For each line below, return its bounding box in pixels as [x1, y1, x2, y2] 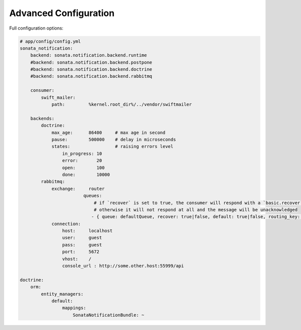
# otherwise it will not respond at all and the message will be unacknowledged [93, 207, 298, 213]
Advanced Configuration [9, 8, 115, 19]
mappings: [62, 305, 86, 311]
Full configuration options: [9, 25, 64, 31]
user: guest [62, 235, 102, 241]
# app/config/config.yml [20, 38, 81, 44]
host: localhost [62, 228, 113, 234]
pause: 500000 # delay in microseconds [51, 137, 176, 142]
